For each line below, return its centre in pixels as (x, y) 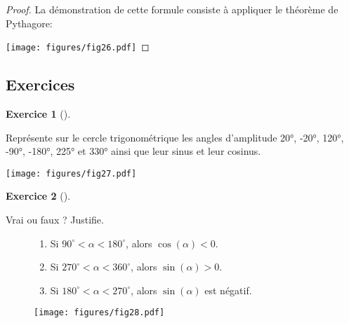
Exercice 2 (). (38, 196)
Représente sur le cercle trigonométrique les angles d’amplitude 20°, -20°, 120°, (175, 137)
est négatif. (228, 290)
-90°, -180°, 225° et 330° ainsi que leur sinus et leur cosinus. (133, 151)
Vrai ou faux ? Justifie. (55, 220)
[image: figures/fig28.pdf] (99, 313)
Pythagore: (29, 23)
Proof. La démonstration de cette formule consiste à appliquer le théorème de (172, 9)
